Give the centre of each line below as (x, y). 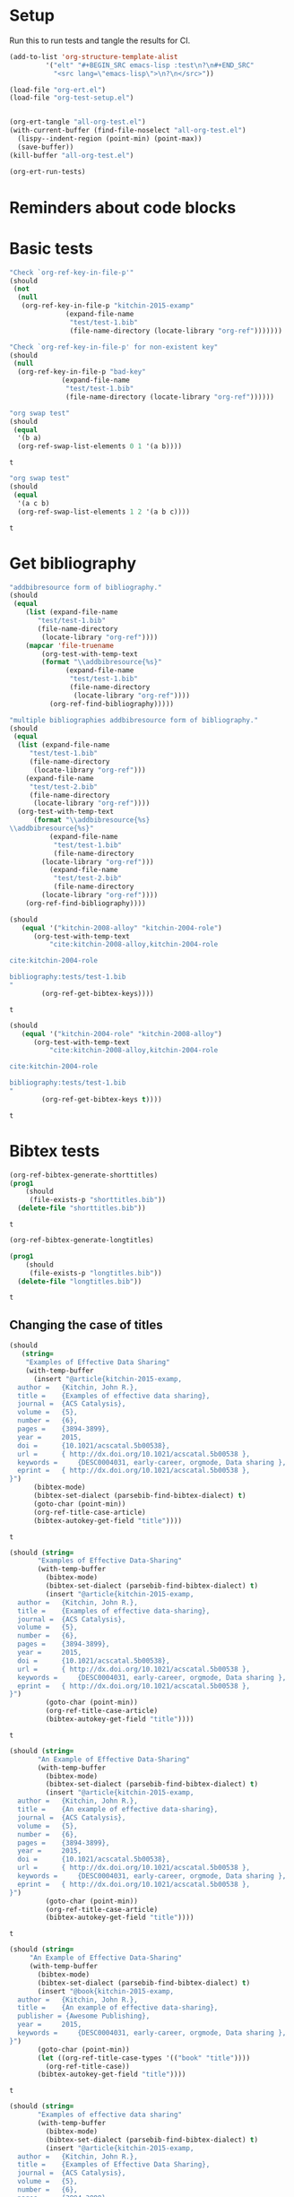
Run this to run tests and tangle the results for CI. (100, 40)
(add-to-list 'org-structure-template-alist (94, 56)
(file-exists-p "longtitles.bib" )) (96, 1273)
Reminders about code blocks (123, 208)
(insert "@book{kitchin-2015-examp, (106, 1991)
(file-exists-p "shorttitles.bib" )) (98, 1200)
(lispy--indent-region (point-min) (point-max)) (110, 139)
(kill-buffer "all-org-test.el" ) (72, 155)
